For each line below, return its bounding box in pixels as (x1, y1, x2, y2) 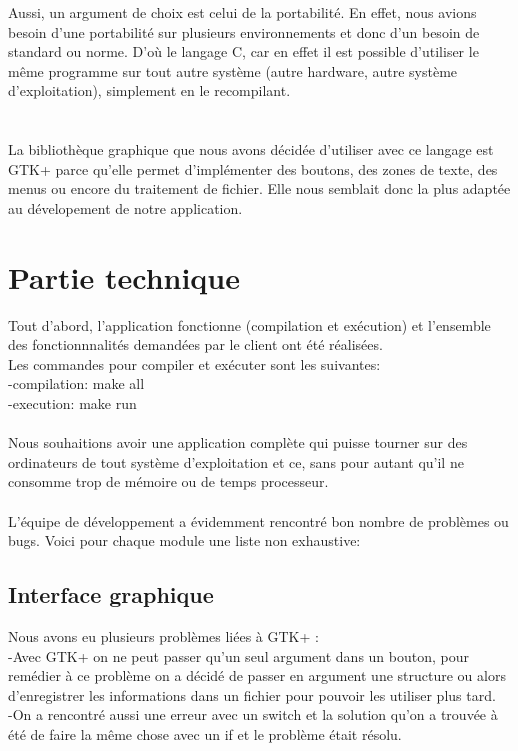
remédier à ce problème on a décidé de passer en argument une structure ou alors (8, 665, 506, 686)
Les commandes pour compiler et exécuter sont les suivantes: (8, 353, 381, 374)
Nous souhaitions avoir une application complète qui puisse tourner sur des (8, 432, 468, 453)
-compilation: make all (8, 373, 145, 394)
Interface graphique (8, 579, 214, 610)
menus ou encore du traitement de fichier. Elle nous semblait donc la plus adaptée (8, 178, 511, 199)
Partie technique (8, 256, 241, 297)
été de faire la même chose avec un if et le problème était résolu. (8, 723, 402, 744)
